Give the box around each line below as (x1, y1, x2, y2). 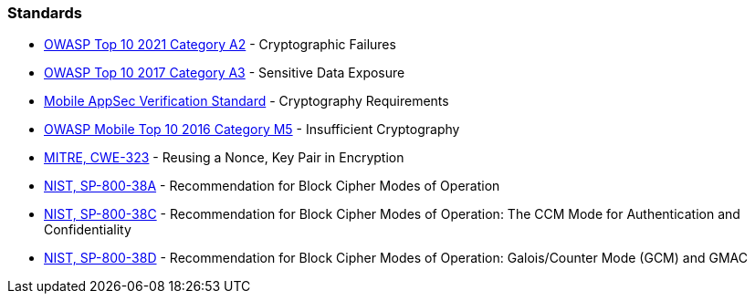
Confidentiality (44, 222, 131, 238)
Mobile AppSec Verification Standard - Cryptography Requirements (44, 93, 449, 109)
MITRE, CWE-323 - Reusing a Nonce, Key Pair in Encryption (44, 150, 404, 166)
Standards (7, 4, 83, 22)
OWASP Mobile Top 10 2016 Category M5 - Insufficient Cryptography (44, 121, 460, 138)
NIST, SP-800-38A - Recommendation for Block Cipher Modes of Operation (44, 178, 500, 194)
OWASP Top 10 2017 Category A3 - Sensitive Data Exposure (44, 65, 405, 81)
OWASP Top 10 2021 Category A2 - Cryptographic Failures (44, 36, 396, 53)
